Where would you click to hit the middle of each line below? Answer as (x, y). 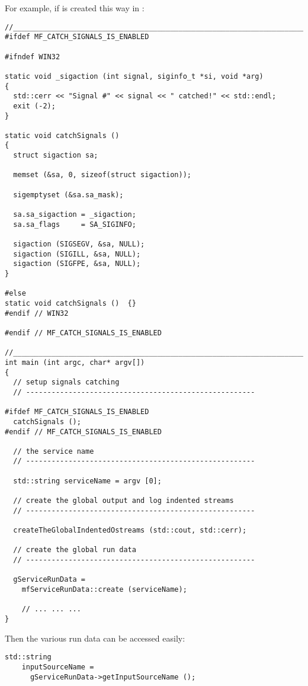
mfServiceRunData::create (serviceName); (104, 589)
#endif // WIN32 (37, 313)
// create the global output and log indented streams (123, 501)
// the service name (54, 451)
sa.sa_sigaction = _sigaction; (75, 215)
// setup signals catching (66, 382)
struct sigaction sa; (56, 156)
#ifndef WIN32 (33, 57)
